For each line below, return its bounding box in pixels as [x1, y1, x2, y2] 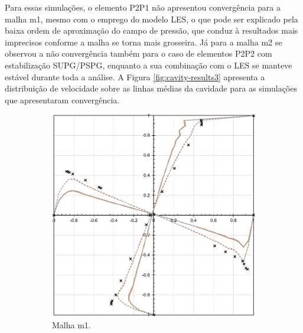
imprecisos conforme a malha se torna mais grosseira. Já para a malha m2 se [5, 35, 282, 48]
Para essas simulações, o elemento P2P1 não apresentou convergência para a [5, 1, 281, 13]
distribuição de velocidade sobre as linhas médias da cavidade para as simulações [5, 82, 297, 94]
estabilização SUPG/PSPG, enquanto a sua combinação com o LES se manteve [5, 58, 292, 71]
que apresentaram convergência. [5, 93, 120, 106]
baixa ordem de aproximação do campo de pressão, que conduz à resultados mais [5, 24, 298, 37]
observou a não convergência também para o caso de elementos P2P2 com [5, 47, 272, 60]
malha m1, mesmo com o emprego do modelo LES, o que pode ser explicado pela [5, 12, 298, 25]
